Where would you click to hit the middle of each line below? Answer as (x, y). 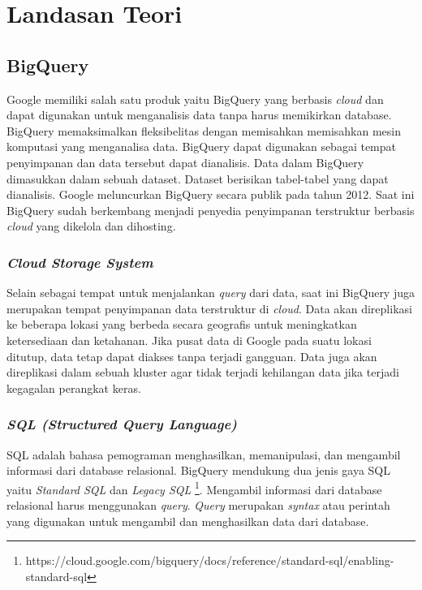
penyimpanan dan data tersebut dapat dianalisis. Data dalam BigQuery (185, 162)
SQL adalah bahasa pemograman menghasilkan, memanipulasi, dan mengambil (204, 454)
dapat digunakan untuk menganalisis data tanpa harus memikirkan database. (199, 115)
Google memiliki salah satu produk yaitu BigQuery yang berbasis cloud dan (195, 99)
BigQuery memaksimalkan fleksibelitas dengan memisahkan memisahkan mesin (204, 130)
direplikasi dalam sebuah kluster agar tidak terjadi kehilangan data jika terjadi (203, 372)
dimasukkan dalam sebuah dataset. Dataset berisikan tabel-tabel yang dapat (198, 178)
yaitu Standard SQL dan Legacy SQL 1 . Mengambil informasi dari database (194, 488)
